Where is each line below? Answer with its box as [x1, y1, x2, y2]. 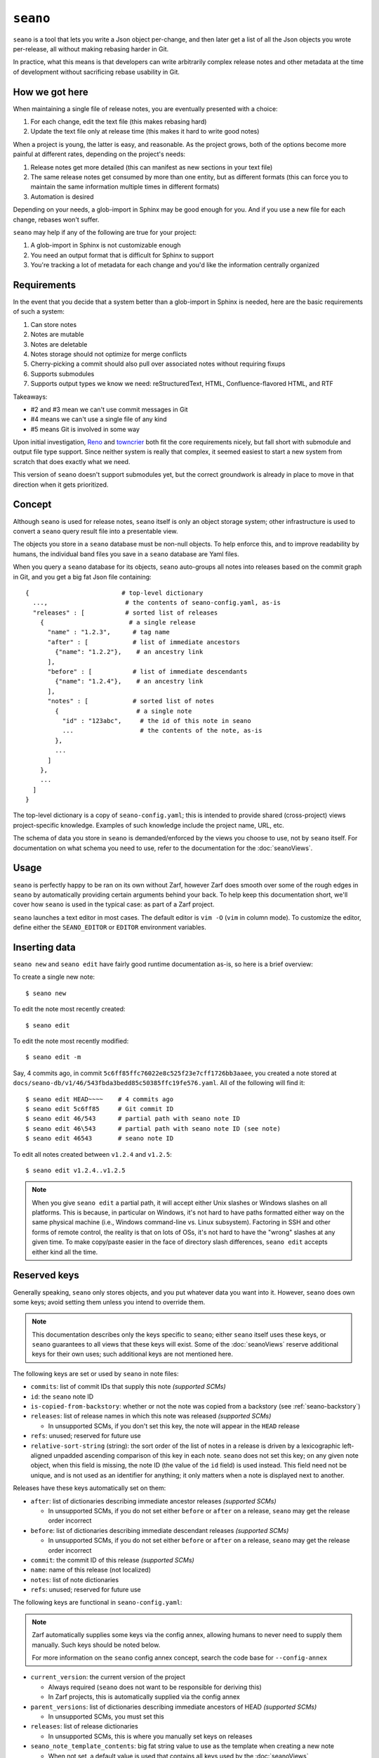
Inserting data [13, 941, 77, 953]
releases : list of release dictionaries [30, 1722, 138, 1731]
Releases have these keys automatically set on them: [13, 1484, 166, 1492]
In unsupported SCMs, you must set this [48, 1712, 164, 1721]
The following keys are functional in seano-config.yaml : [13, 1598, 182, 1607]
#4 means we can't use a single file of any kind [30, 415, 168, 423]
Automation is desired [30, 192, 94, 200]
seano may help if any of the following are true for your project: [13, 228, 197, 236]
